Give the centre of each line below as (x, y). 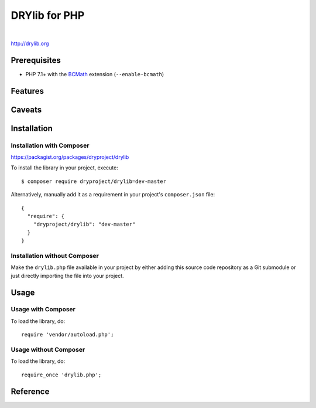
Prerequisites (36, 60)
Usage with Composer (43, 310)
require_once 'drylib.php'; (61, 375)
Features (27, 91)
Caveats (26, 109)
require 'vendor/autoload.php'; (68, 335)
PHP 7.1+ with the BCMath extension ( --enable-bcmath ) (95, 74)
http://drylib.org (30, 43)
